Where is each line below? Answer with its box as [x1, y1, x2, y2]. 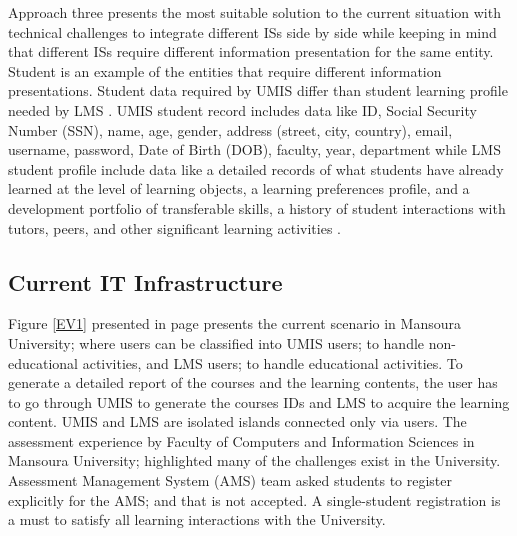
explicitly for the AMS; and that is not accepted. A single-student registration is [8, 489, 501, 510]
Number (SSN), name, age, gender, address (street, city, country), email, [8, 119, 453, 140]
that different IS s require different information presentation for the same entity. [8, 41, 494, 62]
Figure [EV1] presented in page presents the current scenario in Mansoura [8, 313, 461, 334]
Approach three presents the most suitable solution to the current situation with [8, 2, 501, 22]
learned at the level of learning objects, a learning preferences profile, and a [8, 178, 470, 199]
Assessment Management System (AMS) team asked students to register [8, 470, 453, 491]
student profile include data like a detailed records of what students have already [8, 158, 504, 179]
